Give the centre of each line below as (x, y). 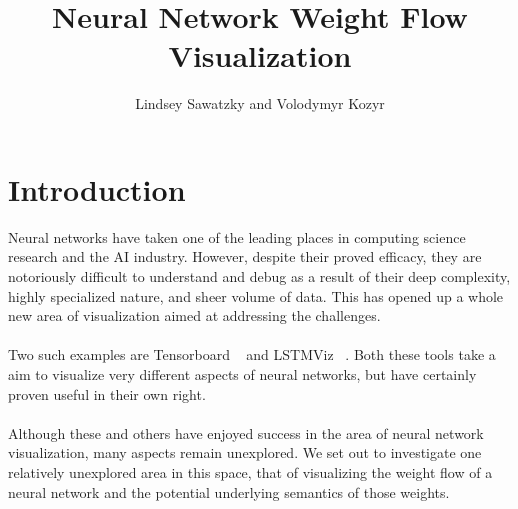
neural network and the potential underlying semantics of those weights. (229, 491)
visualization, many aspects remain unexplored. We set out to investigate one (245, 452)
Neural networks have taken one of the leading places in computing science (237, 236)
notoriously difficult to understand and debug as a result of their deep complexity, (259, 276)
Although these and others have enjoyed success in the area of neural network (246, 432)
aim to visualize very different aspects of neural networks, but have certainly (242, 374)
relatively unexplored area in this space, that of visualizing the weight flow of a (250, 471)
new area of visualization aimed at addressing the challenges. (194, 315)
